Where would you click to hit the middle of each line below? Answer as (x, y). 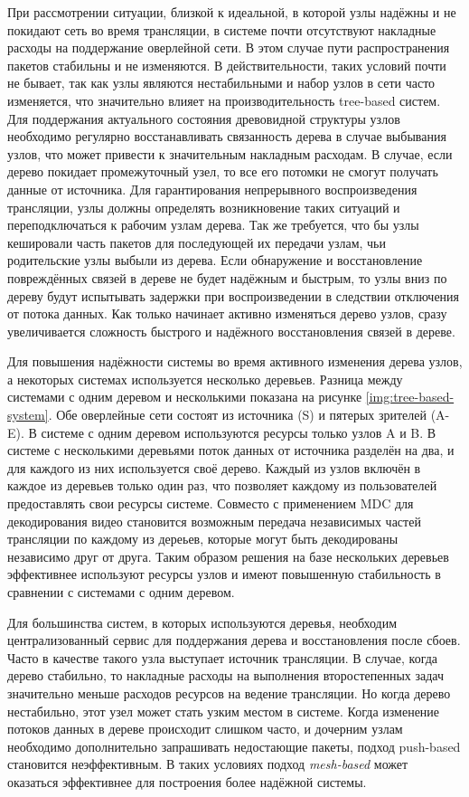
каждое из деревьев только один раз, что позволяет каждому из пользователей (222, 485)
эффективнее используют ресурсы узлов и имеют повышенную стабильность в (224, 574)
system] (28, 415)
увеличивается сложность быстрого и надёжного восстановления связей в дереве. (231, 331)
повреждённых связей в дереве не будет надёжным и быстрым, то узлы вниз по (227, 277)
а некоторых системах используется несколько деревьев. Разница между (205, 379)
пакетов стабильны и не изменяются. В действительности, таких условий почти (227, 65)
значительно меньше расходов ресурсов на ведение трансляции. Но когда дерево (229, 693)
